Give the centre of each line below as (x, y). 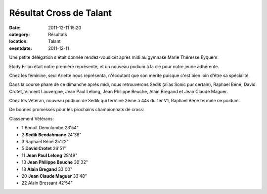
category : (20, 34)
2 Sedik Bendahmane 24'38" (51, 135)
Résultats (58, 34)
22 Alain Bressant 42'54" (47, 183)
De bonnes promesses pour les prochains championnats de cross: (77, 110)
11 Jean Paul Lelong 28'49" (49, 155)
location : (19, 41)
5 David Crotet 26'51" (44, 149)
